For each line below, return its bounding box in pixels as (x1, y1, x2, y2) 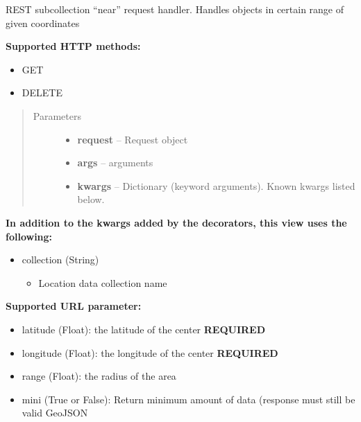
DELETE (22, 85, 62, 100)
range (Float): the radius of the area (22, 369, 176, 383)
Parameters (33, 108, 81, 123)
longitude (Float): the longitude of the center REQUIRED (22, 345, 278, 360)
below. (77, 192, 105, 206)
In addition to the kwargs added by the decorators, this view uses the (6, 215, 347, 229)
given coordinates (6, 15, 80, 30)
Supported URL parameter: (6, 299, 142, 313)
